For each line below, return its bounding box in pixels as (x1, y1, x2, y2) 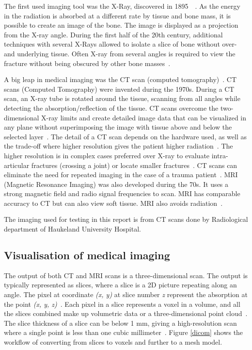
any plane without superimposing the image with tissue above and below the (4, 122, 232, 132)
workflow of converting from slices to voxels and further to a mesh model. (4, 337, 222, 347)
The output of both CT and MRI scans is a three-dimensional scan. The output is (4, 270, 248, 280)
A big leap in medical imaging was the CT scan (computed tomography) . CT (4, 74, 237, 84)
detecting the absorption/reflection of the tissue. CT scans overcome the (4, 102, 219, 113)
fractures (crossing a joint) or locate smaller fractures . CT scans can (31, 160, 237, 170)
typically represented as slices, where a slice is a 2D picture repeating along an (4, 280, 237, 290)
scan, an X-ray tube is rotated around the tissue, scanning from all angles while (4, 93, 240, 103)
